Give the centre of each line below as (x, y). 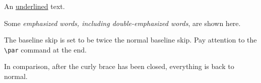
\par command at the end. (45, 49)
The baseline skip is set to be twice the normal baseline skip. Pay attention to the (130, 40)
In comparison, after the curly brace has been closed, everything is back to (119, 66)
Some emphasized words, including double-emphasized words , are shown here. (122, 23)
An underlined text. (35, 6)
